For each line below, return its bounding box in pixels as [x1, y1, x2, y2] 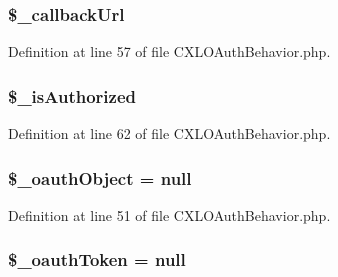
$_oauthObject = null [8, 165, 192, 190]
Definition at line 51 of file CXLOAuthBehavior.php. [8, 204, 331, 225]
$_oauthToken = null [8, 247, 186, 272]
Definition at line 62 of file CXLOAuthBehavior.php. [8, 123, 331, 144]
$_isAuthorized [8, 83, 136, 108]
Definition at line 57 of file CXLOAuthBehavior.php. [8, 41, 331, 62]
